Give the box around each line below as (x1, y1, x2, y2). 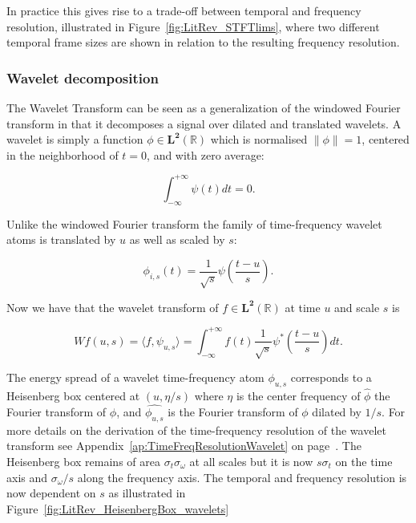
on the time (335, 452, 393, 469)
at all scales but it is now (189, 452, 313, 469)
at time (285, 298, 321, 315)
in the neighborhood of (6, 146, 119, 163)
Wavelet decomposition (6, 67, 159, 87)
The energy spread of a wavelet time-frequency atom (6, 369, 265, 386)
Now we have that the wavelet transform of (6, 298, 219, 315)
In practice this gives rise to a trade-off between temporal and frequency (6, 2, 361, 18)
